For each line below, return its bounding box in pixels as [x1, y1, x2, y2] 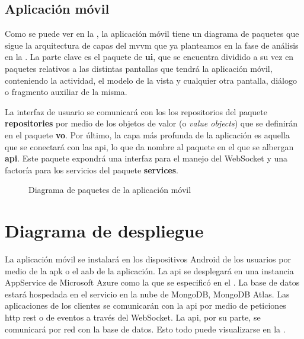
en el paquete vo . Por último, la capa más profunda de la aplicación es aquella [5, 128, 290, 141]
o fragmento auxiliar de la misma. [5, 85, 127, 98]
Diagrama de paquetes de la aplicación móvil [28, 183, 191, 196]
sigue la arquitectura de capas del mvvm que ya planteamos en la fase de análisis [5, 39, 299, 51]
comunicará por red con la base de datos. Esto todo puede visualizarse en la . [5, 322, 286, 335]
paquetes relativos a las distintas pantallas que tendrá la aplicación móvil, [5, 62, 273, 74]
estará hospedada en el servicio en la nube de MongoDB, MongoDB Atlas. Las [5, 287, 290, 300]
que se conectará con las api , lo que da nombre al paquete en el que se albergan [5, 140, 294, 153]
